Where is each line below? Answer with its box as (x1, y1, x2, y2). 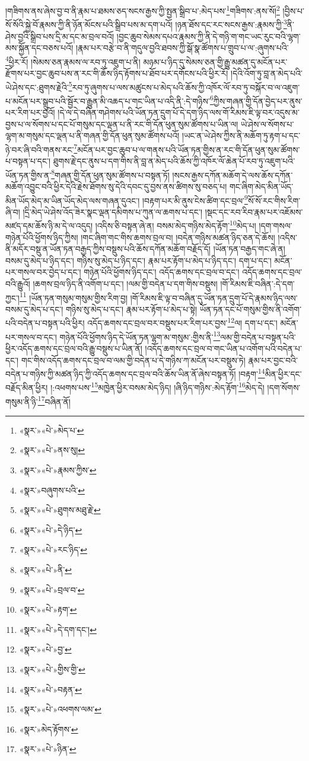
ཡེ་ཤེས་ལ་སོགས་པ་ (241, 117, 294, 130)
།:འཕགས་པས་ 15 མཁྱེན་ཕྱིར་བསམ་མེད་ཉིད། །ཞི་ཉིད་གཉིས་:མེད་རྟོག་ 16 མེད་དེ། (50, 380, 265, 393)
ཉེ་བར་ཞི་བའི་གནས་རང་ (5, 143, 74, 155)
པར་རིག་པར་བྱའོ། (5, 106, 55, 119)
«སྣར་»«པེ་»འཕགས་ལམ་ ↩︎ (19, 703, 101, 715)
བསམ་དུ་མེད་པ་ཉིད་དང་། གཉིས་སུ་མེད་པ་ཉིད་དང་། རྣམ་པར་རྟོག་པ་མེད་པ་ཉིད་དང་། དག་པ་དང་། (5, 254, 272, 266)
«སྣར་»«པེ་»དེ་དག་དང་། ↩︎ (19, 623, 97, 635)
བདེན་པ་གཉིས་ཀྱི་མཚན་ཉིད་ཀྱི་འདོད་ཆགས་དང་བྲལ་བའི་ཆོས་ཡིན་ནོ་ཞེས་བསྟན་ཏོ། (5, 367, 236, 380)
